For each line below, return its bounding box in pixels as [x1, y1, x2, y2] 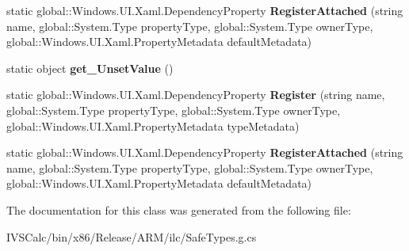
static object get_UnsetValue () [6, 59, 174, 76]
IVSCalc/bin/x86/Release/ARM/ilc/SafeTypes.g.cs [6, 228, 257, 245]
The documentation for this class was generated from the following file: [6, 201, 351, 218]
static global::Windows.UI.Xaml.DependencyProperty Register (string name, [6, 86, 385, 103]
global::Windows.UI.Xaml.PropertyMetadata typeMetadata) [6, 117, 300, 134]
